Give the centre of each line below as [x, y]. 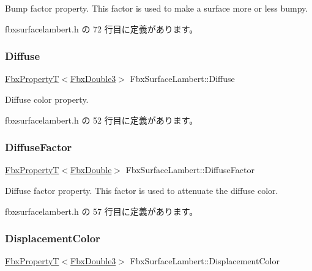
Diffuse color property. [47, 99]
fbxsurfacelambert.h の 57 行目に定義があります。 [102, 211]
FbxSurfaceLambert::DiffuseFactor [190, 170]
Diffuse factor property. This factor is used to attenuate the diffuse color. [142, 190]
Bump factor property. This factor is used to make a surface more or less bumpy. [157, 8]
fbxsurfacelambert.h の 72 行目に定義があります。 [102, 28]
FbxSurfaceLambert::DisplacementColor [205, 261]
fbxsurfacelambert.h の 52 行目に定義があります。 [102, 120]
